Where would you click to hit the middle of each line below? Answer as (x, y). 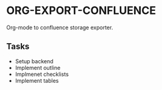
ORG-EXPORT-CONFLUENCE (81, 11)
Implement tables (37, 80)
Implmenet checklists (42, 74)
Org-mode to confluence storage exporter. (60, 27)
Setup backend (34, 61)
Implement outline (38, 67)
